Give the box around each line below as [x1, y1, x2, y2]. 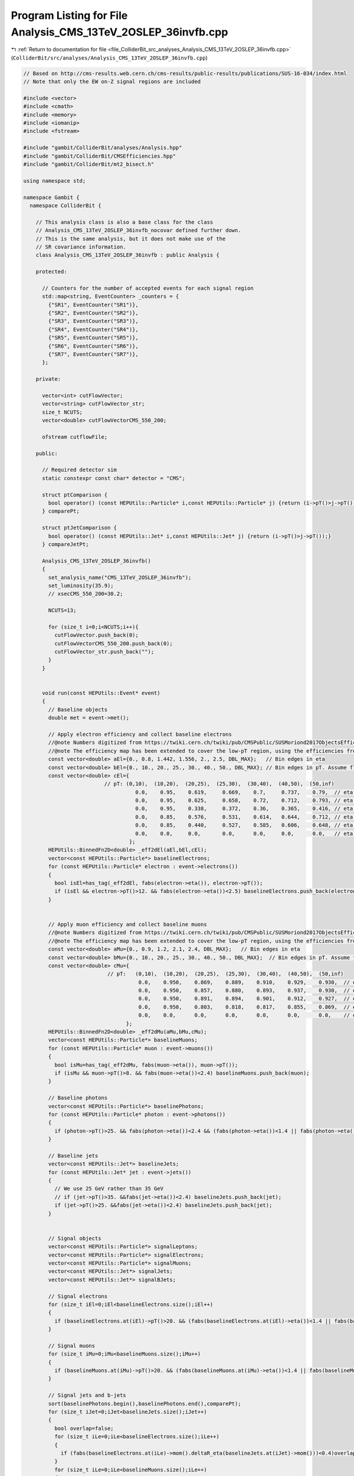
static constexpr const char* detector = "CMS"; [42, 475, 185, 481]
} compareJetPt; [42, 541, 89, 547]
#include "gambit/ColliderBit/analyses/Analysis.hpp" [23, 145, 182, 151]
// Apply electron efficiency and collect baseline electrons [48, 731, 232, 737]
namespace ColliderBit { [29, 202, 101, 209]
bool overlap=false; [54, 1425, 114, 1432]
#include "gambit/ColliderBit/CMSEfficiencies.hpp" [23, 152, 176, 159]
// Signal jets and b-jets [48, 1392, 126, 1399]
